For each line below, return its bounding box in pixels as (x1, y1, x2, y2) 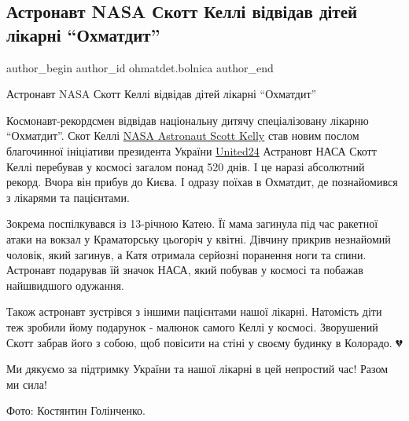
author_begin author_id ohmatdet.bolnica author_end (6, 59, 274, 75)
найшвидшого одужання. (6, 276, 124, 293)
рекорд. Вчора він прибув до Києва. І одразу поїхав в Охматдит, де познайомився (6, 174, 398, 190)
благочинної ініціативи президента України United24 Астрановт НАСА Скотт (6, 142, 377, 159)
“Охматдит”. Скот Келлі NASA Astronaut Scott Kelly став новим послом (6, 127, 359, 144)
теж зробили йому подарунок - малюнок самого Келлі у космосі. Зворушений (6, 318, 378, 335)
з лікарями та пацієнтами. (6, 189, 130, 205)
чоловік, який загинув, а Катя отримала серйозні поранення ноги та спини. (6, 246, 367, 262)
